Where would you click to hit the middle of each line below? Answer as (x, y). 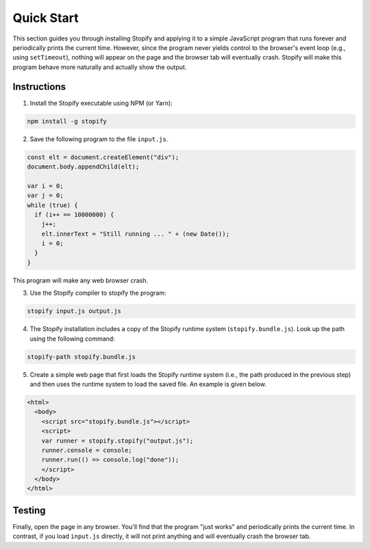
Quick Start (46, 18)
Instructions (39, 87)
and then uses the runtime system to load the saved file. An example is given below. (148, 384)
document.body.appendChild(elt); (83, 167)
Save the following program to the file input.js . (99, 139)
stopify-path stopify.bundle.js (82, 357)
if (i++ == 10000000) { (74, 215)
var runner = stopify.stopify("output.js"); (118, 441)
